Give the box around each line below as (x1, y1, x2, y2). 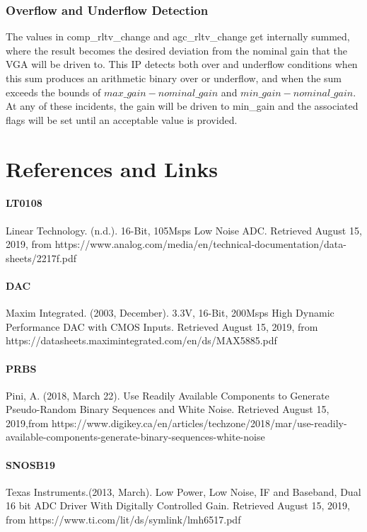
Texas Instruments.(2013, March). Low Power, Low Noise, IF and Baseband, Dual (6, 484, 361, 499)
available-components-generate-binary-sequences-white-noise (6, 429, 265, 444)
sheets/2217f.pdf (6, 250, 77, 265)
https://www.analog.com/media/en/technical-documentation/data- (54, 237, 346, 251)
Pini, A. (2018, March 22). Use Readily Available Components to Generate (6, 387, 330, 402)
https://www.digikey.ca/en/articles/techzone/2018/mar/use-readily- (51, 415, 347, 430)
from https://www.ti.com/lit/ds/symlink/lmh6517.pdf (6, 512, 241, 527)
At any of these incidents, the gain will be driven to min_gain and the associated (6, 98, 359, 113)
